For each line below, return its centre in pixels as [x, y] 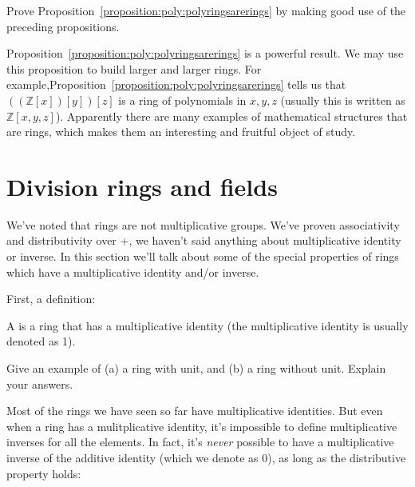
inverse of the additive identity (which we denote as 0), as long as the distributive [206, 457]
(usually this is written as [343, 100]
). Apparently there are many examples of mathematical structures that [231, 116]
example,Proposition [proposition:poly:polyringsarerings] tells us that [176, 84]
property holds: [44, 473]
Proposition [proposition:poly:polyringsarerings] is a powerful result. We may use [205, 53]
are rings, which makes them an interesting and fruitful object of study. [181, 132]
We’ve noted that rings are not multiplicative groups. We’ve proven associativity [203, 224]
